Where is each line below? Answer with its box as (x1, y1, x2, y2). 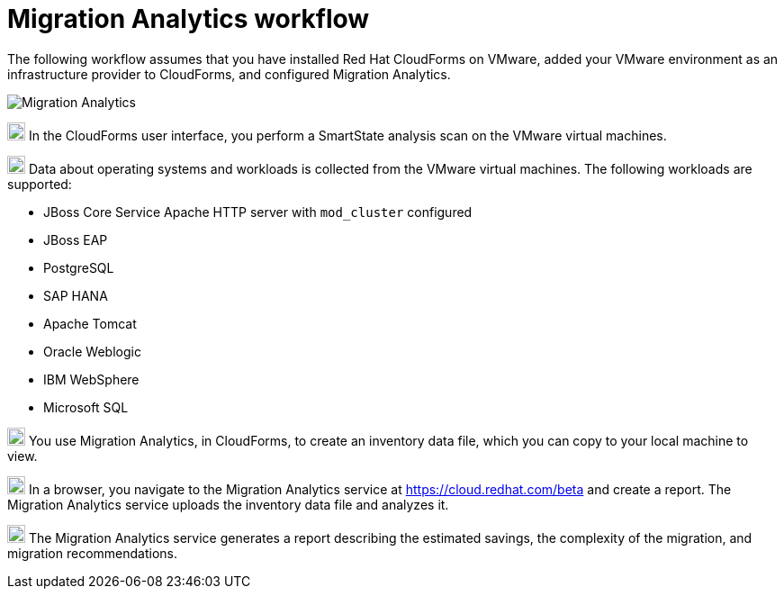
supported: (7, 176, 72, 192)
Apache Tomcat (43, 315, 137, 331)
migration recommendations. (7, 545, 177, 561)
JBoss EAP (43, 231, 108, 248)
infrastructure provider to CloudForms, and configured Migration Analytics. (7, 66, 451, 82)
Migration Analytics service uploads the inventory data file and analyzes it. (7, 496, 449, 512)
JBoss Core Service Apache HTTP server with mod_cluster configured (43, 203, 473, 220)
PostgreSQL (43, 259, 114, 275)
